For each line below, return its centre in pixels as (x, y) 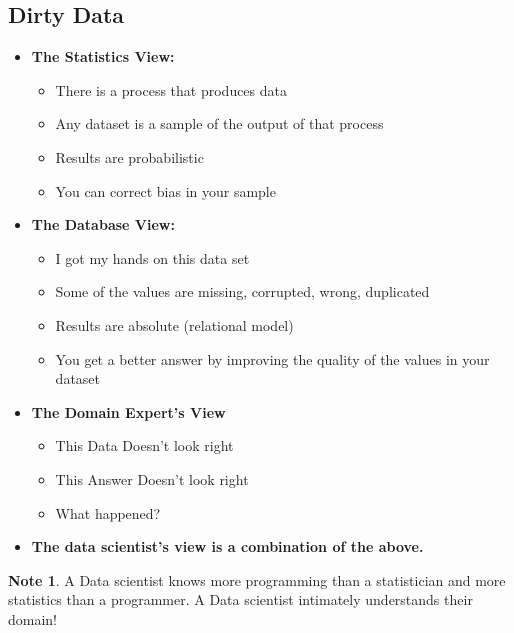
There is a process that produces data (171, 89)
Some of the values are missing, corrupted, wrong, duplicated (242, 291)
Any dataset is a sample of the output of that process (219, 123)
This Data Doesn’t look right (144, 445)
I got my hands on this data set (152, 257)
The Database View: (103, 224)
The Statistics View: (103, 56)
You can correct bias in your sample (165, 190)
